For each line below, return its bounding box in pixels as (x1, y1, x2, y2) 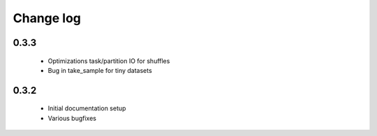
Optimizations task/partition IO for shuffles (47, 56, 170, 65)
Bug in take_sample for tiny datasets (47, 66, 153, 74)
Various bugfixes (47, 114, 97, 122)
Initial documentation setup (47, 104, 126, 112)
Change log (13, 10, 82, 26)
